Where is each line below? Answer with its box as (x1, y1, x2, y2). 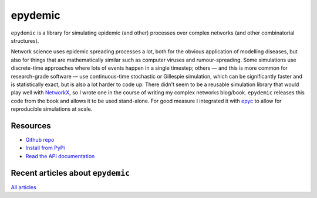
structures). (11, 37, 39, 44)
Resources (11, 121, 51, 131)
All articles (11, 183, 36, 190)
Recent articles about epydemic (11, 168, 130, 178)
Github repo (25, 136, 55, 143)
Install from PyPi (25, 144, 65, 152)
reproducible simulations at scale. (11, 105, 93, 112)
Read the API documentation (25, 152, 95, 159)
